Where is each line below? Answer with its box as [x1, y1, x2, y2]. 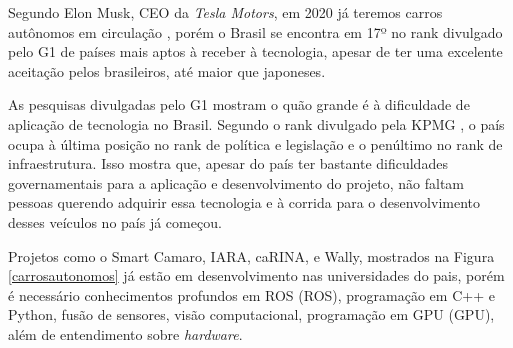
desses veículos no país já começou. [8, 211, 222, 232]
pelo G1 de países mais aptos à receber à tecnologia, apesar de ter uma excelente [8, 41, 503, 62]
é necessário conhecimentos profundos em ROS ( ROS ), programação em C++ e [8, 284, 495, 305]
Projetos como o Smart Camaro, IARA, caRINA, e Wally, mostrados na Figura [8, 245, 495, 266]
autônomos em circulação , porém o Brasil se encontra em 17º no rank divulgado [8, 21, 503, 42]
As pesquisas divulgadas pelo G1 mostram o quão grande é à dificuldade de [8, 94, 470, 115]
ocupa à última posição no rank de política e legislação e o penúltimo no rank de [8, 133, 503, 154]
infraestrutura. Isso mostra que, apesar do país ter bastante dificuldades [8, 153, 448, 174]
